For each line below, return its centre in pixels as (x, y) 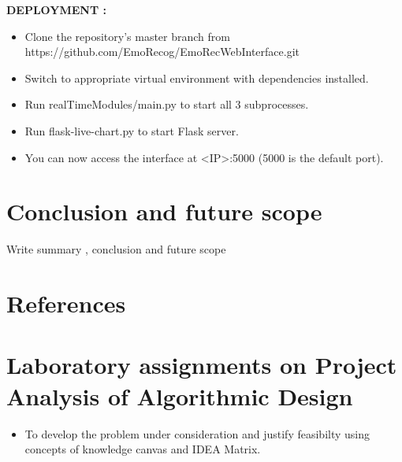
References (66, 303)
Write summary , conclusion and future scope (116, 249)
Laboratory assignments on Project (202, 365)
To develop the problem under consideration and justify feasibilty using (197, 433)
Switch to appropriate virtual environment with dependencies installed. (197, 78)
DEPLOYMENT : (56, 9)
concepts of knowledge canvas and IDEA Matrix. (143, 449)
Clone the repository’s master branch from (127, 36)
